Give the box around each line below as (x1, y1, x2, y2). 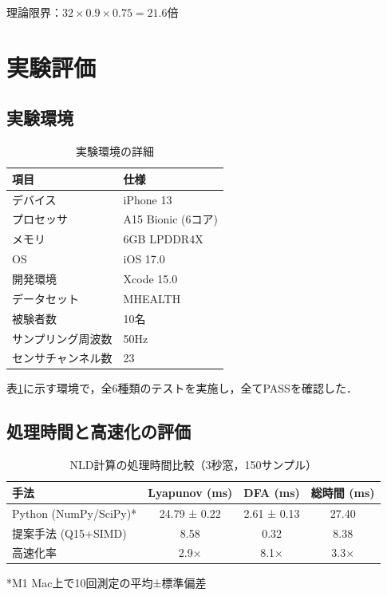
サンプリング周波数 (12, 330, 113, 346)
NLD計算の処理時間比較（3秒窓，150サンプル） (69, 456, 318, 473)
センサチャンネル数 (12, 349, 113, 366)
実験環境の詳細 (76, 143, 154, 160)
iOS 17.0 (123, 251, 165, 267)
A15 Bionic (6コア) (123, 211, 219, 227)
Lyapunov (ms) (148, 484, 233, 500)
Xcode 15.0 (123, 270, 178, 286)
